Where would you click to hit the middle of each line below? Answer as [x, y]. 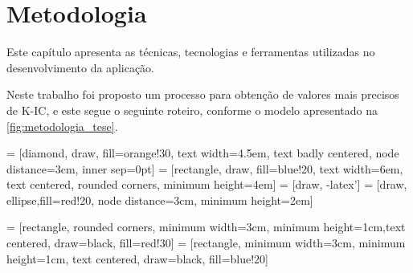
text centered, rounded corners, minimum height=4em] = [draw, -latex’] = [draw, [207, 184]
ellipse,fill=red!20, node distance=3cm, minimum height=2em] [160, 200]
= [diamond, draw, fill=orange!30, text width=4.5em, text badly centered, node [203, 153]
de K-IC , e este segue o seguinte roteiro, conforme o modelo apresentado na [192, 110]
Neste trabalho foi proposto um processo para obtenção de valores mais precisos [203, 94]
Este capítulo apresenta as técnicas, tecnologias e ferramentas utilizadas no [191, 52]
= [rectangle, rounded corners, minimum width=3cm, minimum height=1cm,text [206, 227]
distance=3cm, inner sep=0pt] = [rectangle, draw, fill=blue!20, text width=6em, [205, 168]
